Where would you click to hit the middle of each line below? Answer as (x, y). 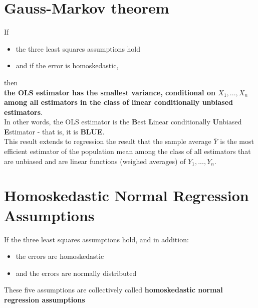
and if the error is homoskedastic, (67, 65)
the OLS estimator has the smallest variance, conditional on (110, 92)
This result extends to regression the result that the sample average (108, 141)
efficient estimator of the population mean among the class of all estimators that (127, 151)
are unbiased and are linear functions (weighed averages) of (95, 161)
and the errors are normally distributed (76, 273)
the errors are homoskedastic (60, 256)
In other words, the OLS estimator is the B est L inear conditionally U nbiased (123, 122)
